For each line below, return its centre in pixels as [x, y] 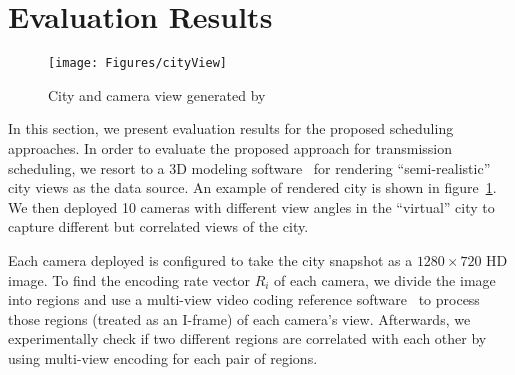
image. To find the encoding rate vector [129, 279]
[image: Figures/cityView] [137, 63]
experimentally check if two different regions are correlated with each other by [247, 338]
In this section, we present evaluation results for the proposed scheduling [231, 128]
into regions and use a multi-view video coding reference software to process [244, 299]
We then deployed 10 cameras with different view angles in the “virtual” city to [251, 206]
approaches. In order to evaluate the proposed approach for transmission [230, 147]
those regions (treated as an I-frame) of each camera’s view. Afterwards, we [239, 318]
